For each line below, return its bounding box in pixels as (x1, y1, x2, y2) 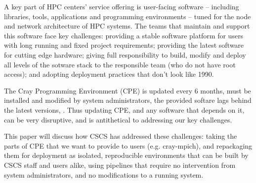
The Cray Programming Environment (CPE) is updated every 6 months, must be (4, 85, 251, 95)
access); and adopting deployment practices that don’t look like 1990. (4, 69, 214, 79)
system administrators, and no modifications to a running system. (4, 169, 204, 180)
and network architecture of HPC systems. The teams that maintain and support (4, 21, 250, 31)
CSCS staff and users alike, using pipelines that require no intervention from (4, 159, 236, 170)
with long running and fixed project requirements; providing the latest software (4, 40, 244, 50)
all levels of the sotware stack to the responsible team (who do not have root (4, 59, 236, 69)
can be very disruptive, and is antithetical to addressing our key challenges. (4, 114, 232, 124)
